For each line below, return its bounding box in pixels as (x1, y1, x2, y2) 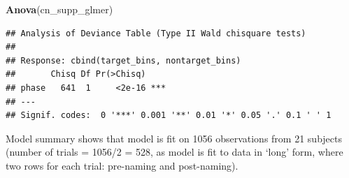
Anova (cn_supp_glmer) (6, 2, 113, 16)
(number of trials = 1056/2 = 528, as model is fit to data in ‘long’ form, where (6, 144, 343, 159)
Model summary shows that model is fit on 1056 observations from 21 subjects (6, 131, 342, 145)
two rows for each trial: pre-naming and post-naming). (6, 158, 238, 172)
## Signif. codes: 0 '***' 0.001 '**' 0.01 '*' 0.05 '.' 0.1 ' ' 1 (6, 110, 332, 121)
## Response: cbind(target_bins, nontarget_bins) (6, 55, 241, 66)
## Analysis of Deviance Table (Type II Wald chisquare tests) (6, 28, 306, 38)
